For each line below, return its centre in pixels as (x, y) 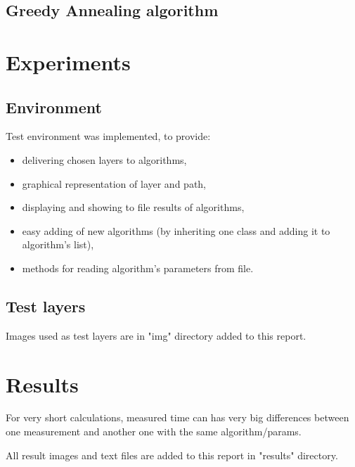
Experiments (68, 62)
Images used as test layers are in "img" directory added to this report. (156, 335)
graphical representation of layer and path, (114, 183)
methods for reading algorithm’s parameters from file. (138, 268)
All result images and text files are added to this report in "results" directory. (172, 455)
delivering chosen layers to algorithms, (104, 159)
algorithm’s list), (58, 244)
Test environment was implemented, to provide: (108, 136)
